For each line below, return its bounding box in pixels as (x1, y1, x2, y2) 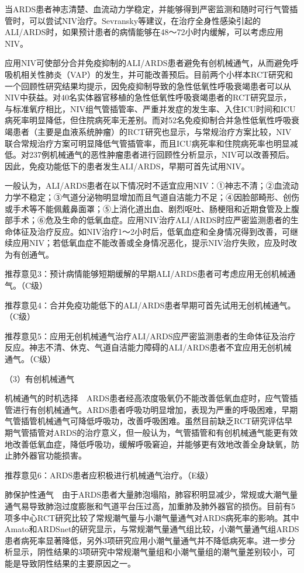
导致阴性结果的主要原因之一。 (20, 557, 136, 569)
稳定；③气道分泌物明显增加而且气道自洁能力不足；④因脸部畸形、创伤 (29, 190, 299, 203)
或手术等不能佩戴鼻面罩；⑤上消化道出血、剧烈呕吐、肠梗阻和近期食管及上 (5, 202, 291, 214)
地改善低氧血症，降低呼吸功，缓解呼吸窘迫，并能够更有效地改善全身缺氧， (5, 437, 291, 450)
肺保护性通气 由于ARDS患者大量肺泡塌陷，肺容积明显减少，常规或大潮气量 (5, 488, 298, 501)
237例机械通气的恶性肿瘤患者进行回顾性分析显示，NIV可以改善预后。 (29, 148, 295, 161)
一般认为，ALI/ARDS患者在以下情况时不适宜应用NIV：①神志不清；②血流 (5, 179, 291, 192)
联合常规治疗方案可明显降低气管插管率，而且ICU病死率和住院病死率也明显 (5, 137, 290, 149)
